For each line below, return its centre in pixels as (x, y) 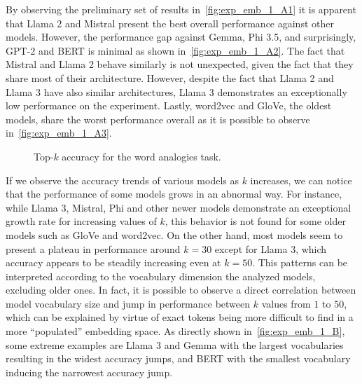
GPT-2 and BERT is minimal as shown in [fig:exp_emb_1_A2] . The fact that (175, 50)
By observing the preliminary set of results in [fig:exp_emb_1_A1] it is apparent (181, 9)
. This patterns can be (300, 262)
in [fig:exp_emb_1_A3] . (59, 133)
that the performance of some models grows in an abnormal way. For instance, (174, 194)
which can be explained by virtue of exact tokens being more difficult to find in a (180, 317)
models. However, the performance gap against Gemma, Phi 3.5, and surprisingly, (181, 37)
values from (286, 303)
